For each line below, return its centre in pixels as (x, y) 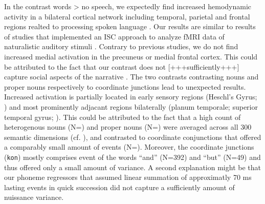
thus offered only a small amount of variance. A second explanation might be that (132, 167)
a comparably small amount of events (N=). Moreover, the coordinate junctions (129, 147)
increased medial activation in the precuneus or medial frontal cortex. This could (131, 56)
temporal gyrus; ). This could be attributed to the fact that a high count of (123, 117)
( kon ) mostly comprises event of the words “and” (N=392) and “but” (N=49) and (132, 157)
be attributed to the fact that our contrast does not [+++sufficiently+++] (122, 66)
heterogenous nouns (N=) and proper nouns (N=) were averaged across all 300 (128, 127)
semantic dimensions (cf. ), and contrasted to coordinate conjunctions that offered (133, 137)
